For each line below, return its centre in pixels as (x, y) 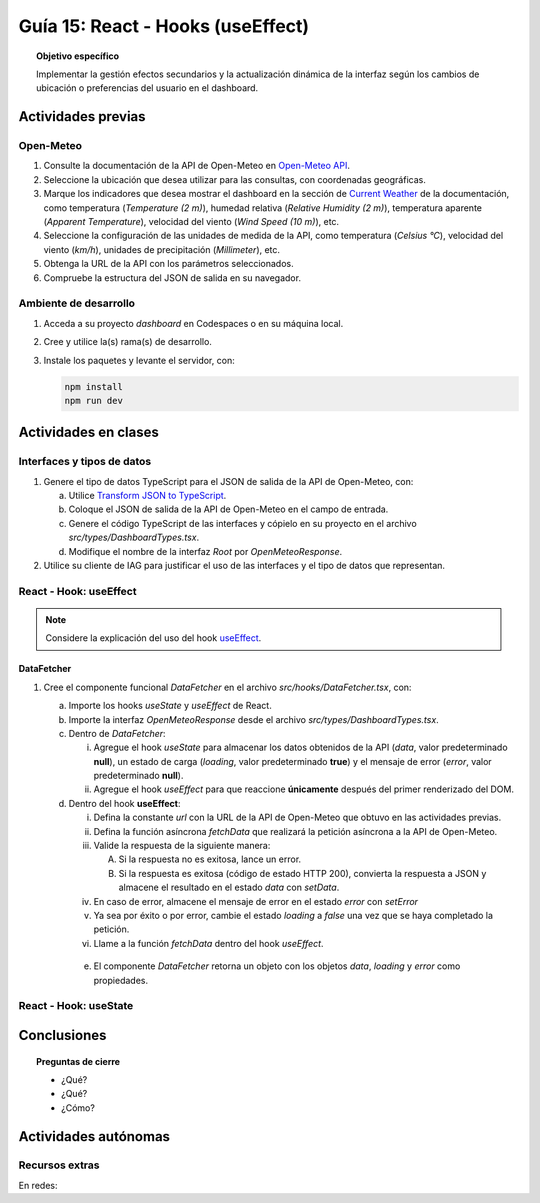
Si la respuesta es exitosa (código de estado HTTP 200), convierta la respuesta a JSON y (302, 873)
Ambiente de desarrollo (76, 303)
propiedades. (121, 980)
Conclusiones (62, 1035)
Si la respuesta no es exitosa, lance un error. (210, 859)
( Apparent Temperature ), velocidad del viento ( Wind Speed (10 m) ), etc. (191, 222)
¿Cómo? (78, 1107)
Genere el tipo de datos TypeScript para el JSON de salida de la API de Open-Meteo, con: (228, 481)
